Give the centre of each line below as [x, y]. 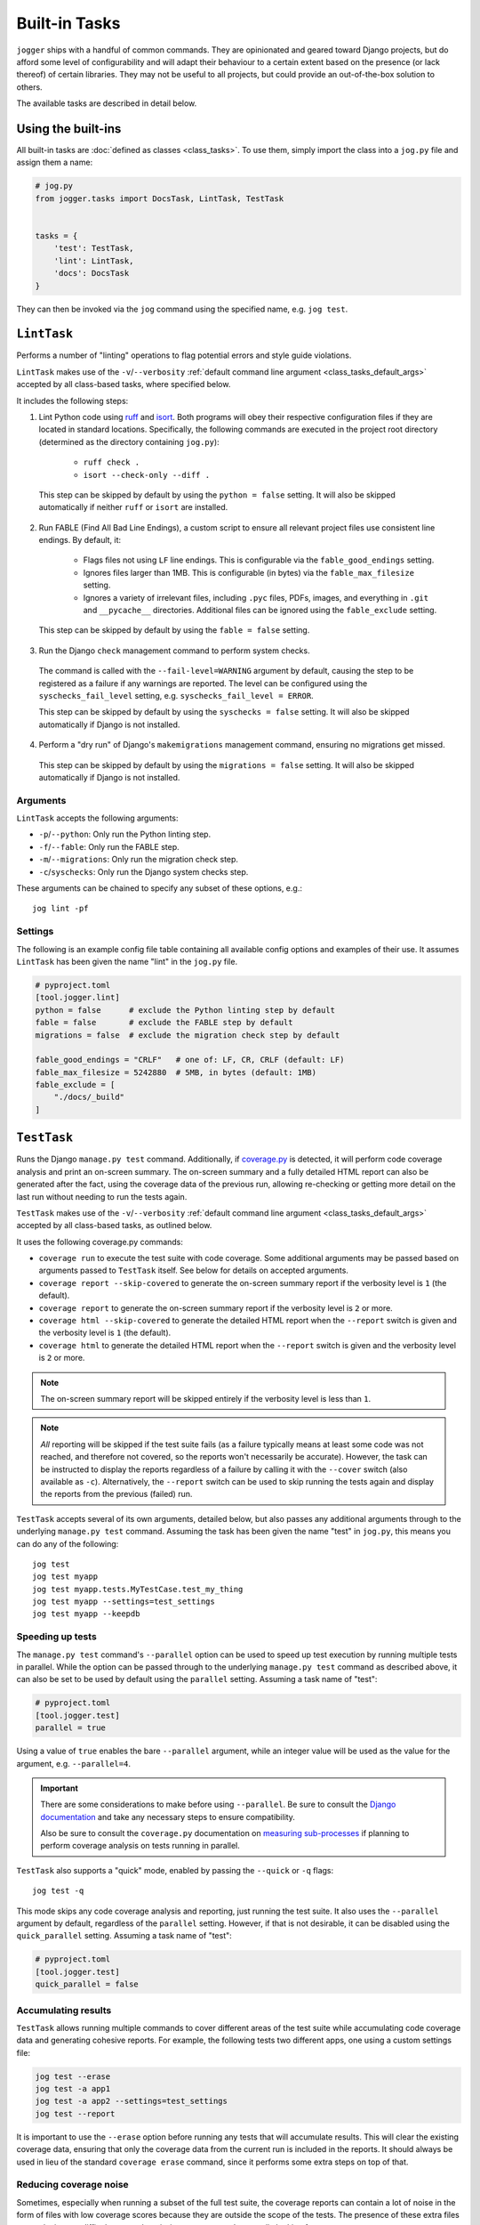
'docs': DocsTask [92, 273]
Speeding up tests [56, 1637]
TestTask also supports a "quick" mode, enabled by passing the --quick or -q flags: [175, 1870]
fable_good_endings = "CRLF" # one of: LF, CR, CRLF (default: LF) [190, 1060]
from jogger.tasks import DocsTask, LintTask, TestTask [160, 198]
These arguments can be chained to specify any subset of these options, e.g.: [159, 888]
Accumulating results [64, 2010]
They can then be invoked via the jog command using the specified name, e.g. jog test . [182, 309]
